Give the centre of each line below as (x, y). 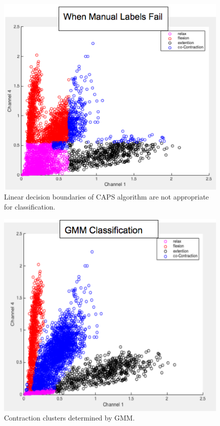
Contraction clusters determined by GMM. (69, 418)
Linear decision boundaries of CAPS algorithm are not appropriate (106, 197)
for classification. (30, 206)
